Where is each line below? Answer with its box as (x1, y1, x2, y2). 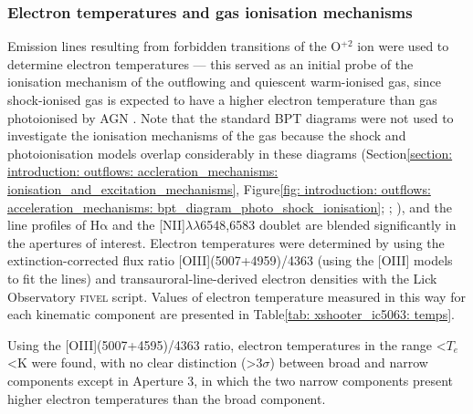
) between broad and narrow (269, 353, 428, 372)
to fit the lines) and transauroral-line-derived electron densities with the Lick (7, 268, 437, 287)
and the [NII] (111, 215, 186, 234)
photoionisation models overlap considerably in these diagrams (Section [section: (7, 143, 453, 162)
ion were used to (357, 36, 449, 56)
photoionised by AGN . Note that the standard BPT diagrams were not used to (7, 108, 454, 127)
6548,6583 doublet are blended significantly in (200, 215, 457, 234)
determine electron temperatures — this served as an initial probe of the (7, 54, 414, 73)
